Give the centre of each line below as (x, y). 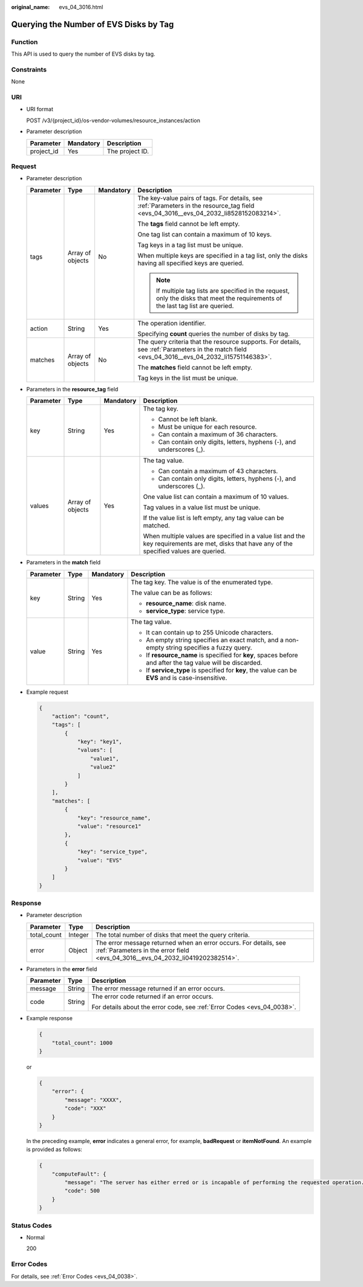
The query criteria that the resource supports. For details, (219, 342)
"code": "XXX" (85, 1109)
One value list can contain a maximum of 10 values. (216, 497)
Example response (49, 1018)
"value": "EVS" (100, 860)
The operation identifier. (172, 323)
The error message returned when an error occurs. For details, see (191, 942)
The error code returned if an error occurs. (153, 997)
